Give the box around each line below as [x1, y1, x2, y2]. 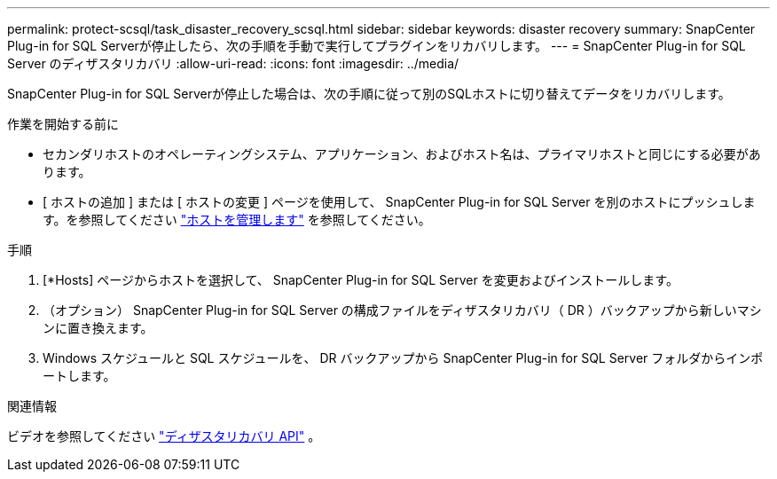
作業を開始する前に [7, 116, 119, 131]
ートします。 [43, 368, 116, 383]
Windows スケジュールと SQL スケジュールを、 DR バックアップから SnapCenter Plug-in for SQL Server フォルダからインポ [43, 350, 764, 365]
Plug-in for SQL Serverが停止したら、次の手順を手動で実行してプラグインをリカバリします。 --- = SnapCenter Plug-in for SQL [7, 38, 746, 53]
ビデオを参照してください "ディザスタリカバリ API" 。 [7, 428, 321, 444]
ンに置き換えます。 [43, 320, 153, 335]
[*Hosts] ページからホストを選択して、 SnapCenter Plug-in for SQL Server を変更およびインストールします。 [43, 272, 679, 287]
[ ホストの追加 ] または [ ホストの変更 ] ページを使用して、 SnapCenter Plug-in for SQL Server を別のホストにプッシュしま [43, 194, 756, 209]
